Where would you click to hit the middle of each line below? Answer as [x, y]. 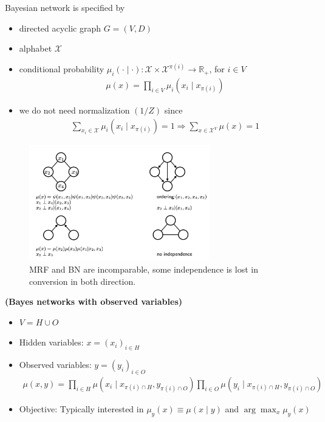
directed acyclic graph [60, 28]
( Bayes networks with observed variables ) [94, 301]
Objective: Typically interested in [81, 408]
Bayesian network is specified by [65, 7]
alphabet [36, 48]
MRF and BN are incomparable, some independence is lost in [144, 269]
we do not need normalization [74, 110]
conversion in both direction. [83, 281]
